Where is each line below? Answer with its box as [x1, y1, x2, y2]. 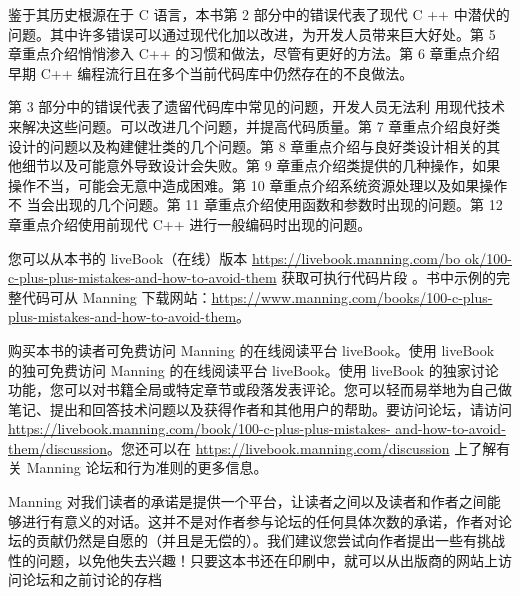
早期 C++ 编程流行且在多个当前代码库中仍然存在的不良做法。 [8, 62, 414, 83]
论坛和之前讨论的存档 [21, 569, 162, 590]
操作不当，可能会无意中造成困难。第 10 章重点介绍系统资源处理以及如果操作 [8, 174, 508, 195]
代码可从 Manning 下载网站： [21, 286, 212, 307]
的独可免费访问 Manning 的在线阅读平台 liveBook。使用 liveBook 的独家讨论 [8, 359, 499, 380]
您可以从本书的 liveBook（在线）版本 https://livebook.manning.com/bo [8, 247, 461, 268]
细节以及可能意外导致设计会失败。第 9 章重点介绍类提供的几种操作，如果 [21, 155, 501, 176]
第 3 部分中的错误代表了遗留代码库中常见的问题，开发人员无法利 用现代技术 [8, 96, 505, 117]
